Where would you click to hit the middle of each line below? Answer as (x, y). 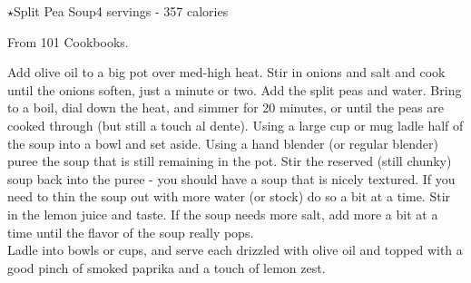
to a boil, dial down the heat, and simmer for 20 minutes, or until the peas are (226, 107)
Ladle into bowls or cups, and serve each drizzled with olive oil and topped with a (235, 250)
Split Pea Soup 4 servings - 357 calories (121, 11)
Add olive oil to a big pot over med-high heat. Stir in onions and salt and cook (226, 72)
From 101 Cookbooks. (68, 41)
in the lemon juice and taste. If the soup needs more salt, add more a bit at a (223, 214)
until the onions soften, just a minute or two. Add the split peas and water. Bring (235, 89)
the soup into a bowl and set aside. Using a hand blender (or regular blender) (223, 143)
